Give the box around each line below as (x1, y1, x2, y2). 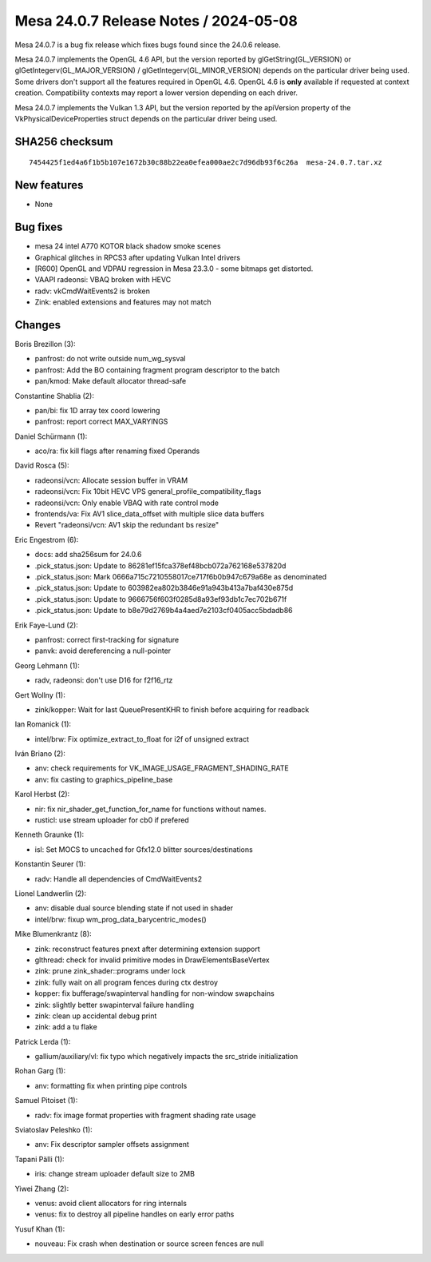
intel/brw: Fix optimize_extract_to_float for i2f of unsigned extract (34, 734, 249, 743)
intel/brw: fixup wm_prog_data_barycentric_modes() (34, 914, 207, 924)
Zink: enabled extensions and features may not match (34, 297, 212, 307)
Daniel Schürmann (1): (14, 432, 88, 441)
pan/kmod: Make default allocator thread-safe (34, 376, 187, 386)
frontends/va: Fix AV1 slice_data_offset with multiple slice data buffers (34, 509, 265, 519)
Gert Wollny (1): (14, 690, 65, 699)
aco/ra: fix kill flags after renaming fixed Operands (34, 446, 200, 456)
